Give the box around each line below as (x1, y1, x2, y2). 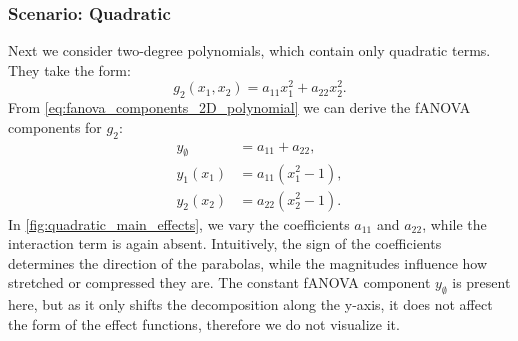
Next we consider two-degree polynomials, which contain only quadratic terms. (8, 40, 491, 61)
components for (8, 116, 102, 137)
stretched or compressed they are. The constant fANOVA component (8, 272, 431, 293)
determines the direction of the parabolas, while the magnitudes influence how (8, 252, 488, 273)
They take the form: (8, 59, 131, 80)
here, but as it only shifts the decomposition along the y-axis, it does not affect (8, 294, 493, 315)
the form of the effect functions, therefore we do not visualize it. (8, 313, 400, 334)
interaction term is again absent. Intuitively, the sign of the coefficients (8, 233, 442, 254)
